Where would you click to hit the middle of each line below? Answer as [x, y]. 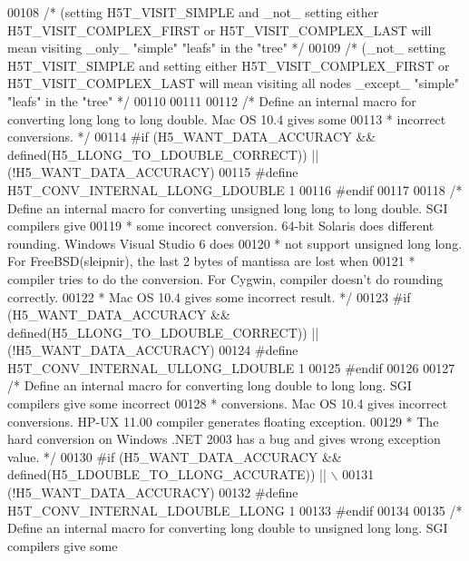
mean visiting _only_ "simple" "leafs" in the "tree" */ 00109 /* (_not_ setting [227, 48]
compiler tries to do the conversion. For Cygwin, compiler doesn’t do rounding [225, 278]
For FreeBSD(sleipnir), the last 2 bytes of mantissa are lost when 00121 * [211, 261]
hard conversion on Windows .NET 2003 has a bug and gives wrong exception [224, 439]
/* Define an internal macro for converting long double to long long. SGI [210, 385]
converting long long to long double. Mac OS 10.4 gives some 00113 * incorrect [227, 118]
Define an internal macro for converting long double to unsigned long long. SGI [228, 528]
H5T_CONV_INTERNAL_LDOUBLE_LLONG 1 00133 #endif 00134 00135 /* [235, 510]
